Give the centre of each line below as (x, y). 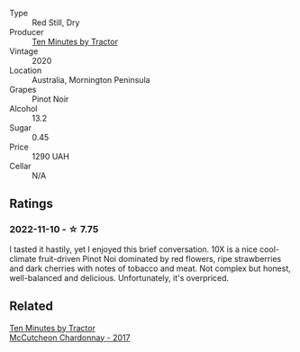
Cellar (20, 166)
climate (23, 258)
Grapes (23, 90)
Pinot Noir (50, 99)
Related (32, 307)
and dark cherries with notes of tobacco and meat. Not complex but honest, (150, 268)
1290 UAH (50, 156)
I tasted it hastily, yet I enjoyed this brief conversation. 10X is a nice (134, 249)
